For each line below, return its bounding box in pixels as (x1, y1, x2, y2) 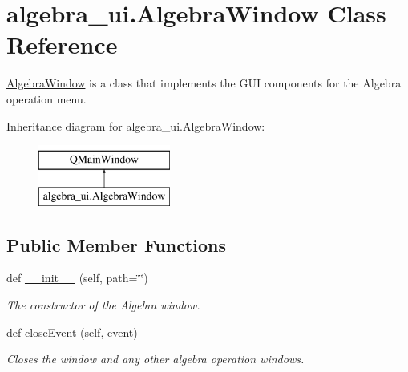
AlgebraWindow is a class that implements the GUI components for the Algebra (6, 75, 402, 91)
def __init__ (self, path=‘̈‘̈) (6, 269, 148, 286)
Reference (6, 28, 118, 61)
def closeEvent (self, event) (6, 323, 138, 340)
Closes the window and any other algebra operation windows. (6, 350, 305, 367)
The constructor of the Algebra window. (6, 297, 200, 313)
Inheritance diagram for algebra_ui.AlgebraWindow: (6, 117, 265, 134)
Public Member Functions (6, 232, 226, 257)
